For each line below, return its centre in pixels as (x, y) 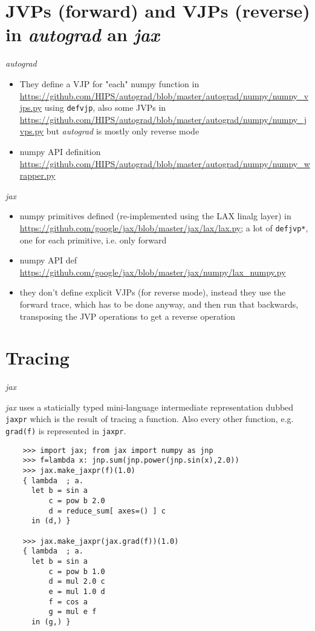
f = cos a (68, 602)
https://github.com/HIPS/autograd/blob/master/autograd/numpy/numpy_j (163, 119)
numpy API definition (60, 151)
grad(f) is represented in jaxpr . (66, 431)
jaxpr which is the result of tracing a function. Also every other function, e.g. (150, 419)
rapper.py (37, 175)
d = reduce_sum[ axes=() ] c (107, 511)
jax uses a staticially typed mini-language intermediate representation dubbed (150, 407)
